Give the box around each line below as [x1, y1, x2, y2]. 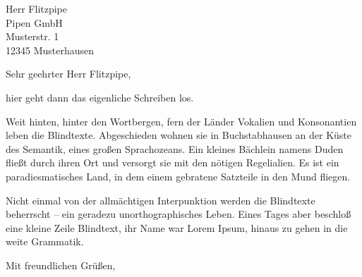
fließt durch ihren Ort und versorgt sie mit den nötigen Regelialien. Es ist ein [6, 155, 339, 170]
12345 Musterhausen [6, 42, 95, 57]
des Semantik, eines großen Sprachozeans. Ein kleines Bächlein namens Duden [6, 141, 344, 156]
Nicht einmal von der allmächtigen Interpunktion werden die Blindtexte [6, 192, 315, 207]
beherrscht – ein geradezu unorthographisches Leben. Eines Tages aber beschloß [6, 207, 351, 221]
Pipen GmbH [6, 15, 63, 30]
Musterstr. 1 [6, 29, 59, 44]
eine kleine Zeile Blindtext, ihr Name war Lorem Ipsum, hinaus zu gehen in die [6, 220, 348, 235]
